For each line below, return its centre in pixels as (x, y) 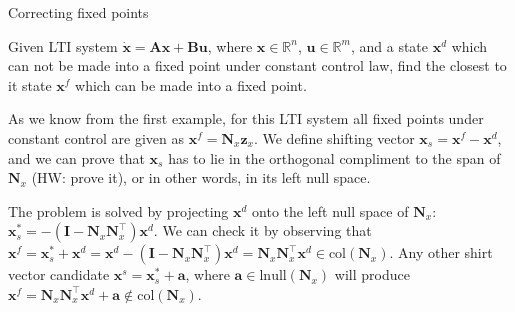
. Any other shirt (441, 252)
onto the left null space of (330, 210)
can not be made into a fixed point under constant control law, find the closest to (257, 65)
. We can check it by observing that (262, 230)
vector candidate (59, 274)
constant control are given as (96, 137)
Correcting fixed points (78, 12)
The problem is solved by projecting (118, 210)
